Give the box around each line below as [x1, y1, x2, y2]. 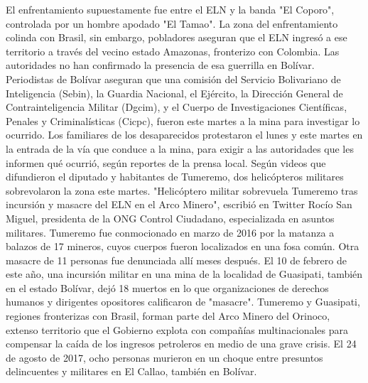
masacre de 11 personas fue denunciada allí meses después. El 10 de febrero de [6, 252, 347, 267]
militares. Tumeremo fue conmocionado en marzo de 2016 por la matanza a [6, 225, 335, 239]
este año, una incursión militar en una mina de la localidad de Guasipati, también [6, 266, 363, 281]
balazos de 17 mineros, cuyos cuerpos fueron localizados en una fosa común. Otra [6, 239, 359, 254]
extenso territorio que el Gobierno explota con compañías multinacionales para [6, 322, 348, 337]
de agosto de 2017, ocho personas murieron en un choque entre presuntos [6, 350, 323, 365]
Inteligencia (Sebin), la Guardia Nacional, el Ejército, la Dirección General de [6, 85, 343, 100]
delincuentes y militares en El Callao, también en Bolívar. [6, 364, 257, 379]
